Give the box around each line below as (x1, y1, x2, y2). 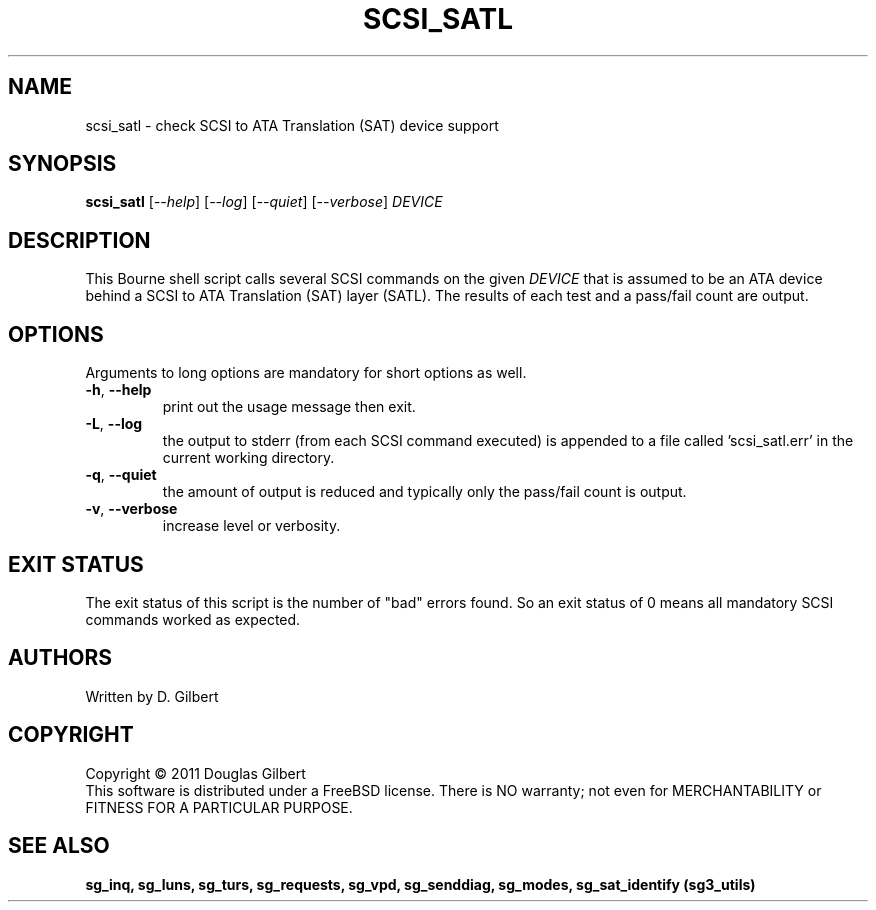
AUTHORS (8, 645, 113, 671)
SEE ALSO (8, 833, 110, 859)
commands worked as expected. (85, 610, 301, 628)
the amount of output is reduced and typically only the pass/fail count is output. (162, 483, 687, 501)
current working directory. (162, 449, 335, 467)
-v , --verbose (85, 500, 178, 518)
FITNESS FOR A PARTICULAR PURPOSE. (85, 798, 353, 816)
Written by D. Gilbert (85, 687, 219, 705)
